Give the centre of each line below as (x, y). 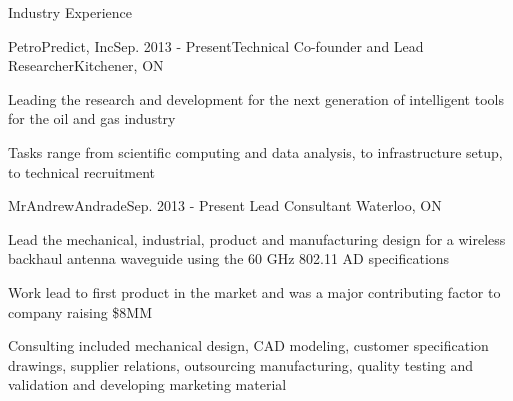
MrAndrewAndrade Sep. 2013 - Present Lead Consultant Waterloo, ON (225, 205)
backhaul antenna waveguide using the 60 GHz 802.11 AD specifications (229, 258)
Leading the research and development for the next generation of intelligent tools (256, 98)
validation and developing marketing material (147, 384)
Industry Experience (70, 12)
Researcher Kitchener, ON (86, 65)
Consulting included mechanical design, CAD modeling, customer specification (248, 345)
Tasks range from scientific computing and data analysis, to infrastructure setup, (255, 151)
